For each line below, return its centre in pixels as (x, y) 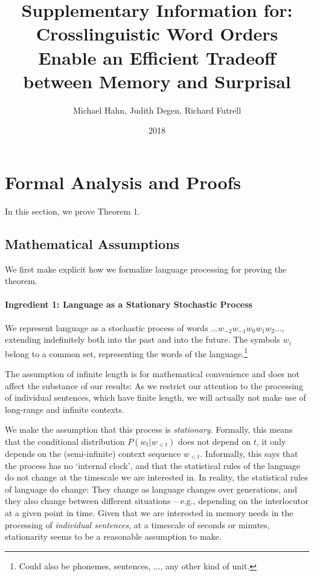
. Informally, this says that (249, 453)
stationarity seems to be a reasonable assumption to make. (113, 536)
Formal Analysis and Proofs (123, 182)
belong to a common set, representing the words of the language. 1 (127, 352)
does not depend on (214, 441)
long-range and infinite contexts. (65, 409)
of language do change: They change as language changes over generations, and (151, 489)
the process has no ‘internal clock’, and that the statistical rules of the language (153, 465)
